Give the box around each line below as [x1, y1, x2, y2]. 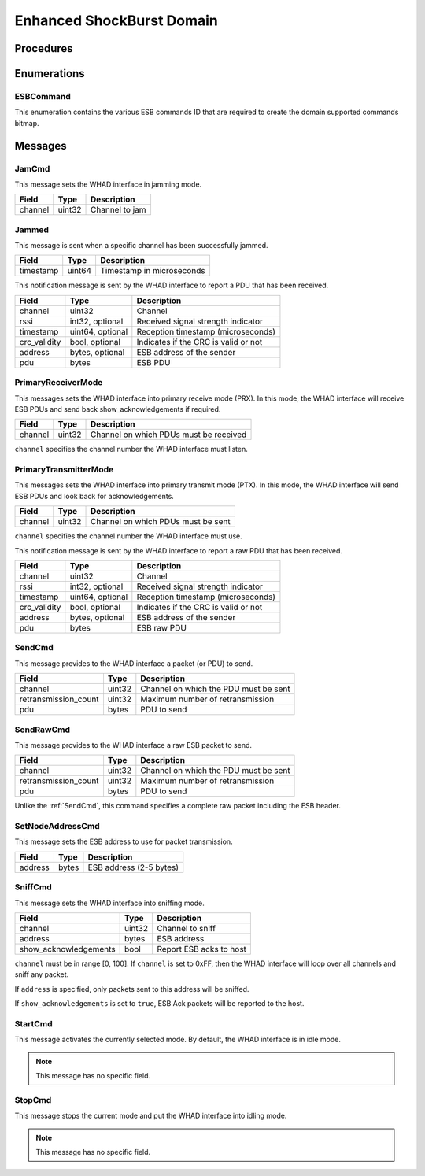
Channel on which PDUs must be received [91, 429, 247, 440]
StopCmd [14, 1094, 52, 1105]
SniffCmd [14, 882, 53, 893]
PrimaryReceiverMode [14, 377, 103, 388]
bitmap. [14, 118, 39, 128]
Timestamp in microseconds [99, 265, 205, 276]
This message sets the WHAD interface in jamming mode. [14, 179, 202, 189]
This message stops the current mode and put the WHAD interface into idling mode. [14, 1111, 287, 1121]
